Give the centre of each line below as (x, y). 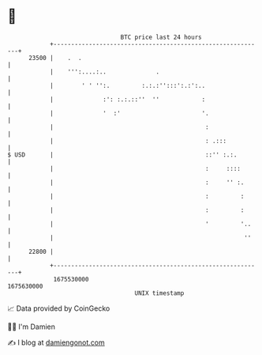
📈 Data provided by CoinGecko (59, 308)
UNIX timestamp (159, 293)
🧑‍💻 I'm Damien (32, 327)
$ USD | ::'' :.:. (122, 155)
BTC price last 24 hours (161, 37)
